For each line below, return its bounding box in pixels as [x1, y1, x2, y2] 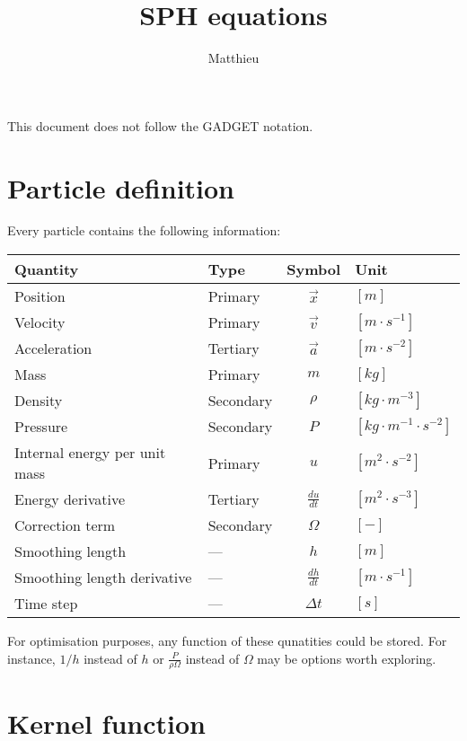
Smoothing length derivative [14, 567, 192, 588]
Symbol [286, 259, 341, 280]
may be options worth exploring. [257, 648, 436, 667]
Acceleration [14, 338, 93, 359]
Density [14, 390, 63, 411]
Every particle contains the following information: [7, 221, 281, 240]
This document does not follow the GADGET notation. [7, 116, 313, 135]
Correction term [14, 515, 116, 536]
